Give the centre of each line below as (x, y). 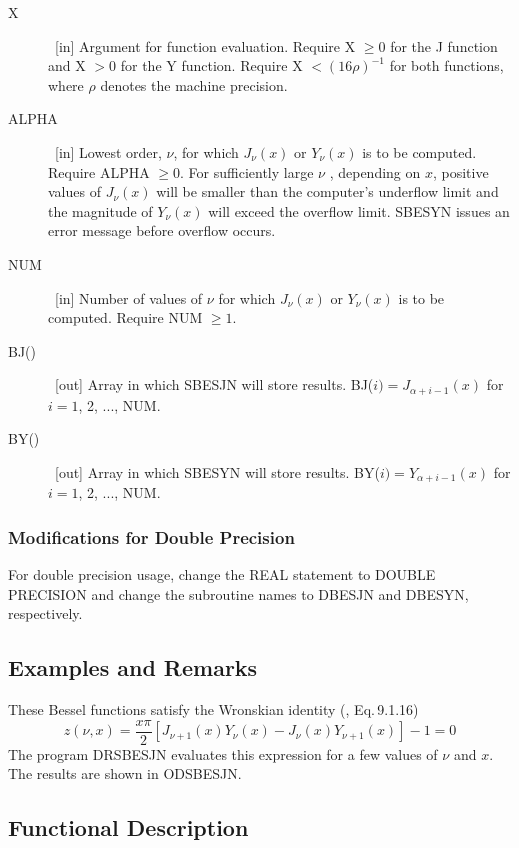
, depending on (375, 171)
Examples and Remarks (133, 667)
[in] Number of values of (128, 297)
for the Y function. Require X (211, 65)
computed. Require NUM (125, 317)
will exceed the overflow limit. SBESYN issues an (359, 210)
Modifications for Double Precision (151, 536)
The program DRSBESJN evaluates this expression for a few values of (223, 753)
